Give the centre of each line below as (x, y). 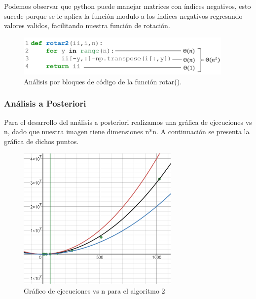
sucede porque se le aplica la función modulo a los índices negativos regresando (123, 16)
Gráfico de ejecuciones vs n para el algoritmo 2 (94, 290)
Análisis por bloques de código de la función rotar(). (103, 81)
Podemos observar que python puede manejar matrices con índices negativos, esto (128, 6)
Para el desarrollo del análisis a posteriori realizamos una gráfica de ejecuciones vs (128, 122)
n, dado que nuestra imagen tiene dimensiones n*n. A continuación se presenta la (127, 131)
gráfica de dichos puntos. (41, 141)
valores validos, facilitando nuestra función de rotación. (87, 25)
